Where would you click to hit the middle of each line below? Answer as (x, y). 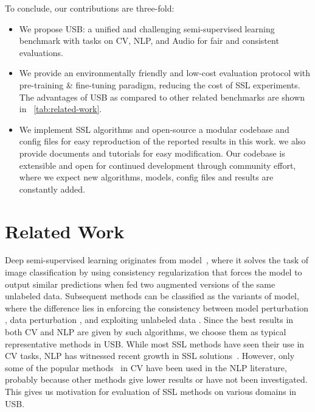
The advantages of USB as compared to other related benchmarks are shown (162, 97)
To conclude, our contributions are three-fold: (90, 8)
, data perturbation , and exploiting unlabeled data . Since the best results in (149, 320)
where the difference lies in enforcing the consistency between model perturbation (157, 307)
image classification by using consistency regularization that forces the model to (154, 272)
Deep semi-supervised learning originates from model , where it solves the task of (157, 260)
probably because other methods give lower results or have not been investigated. (156, 379)
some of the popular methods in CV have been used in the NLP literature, (146, 367)
